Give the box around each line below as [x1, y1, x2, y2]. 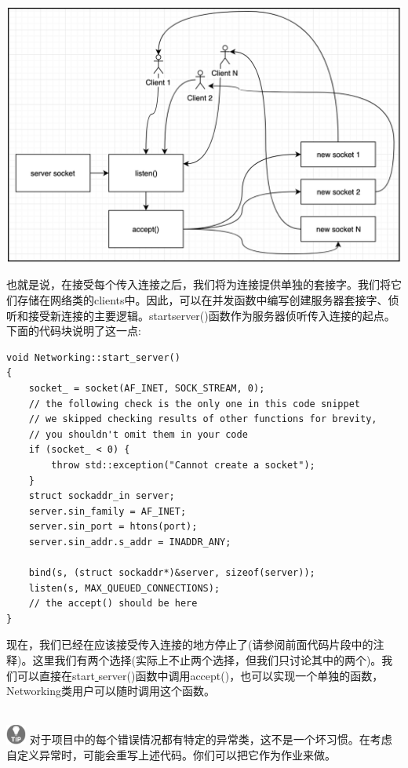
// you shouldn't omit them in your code [28, 428, 248, 440]
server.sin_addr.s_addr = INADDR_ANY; [28, 536, 231, 548]
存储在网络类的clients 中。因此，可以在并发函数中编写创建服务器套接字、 [16, 292, 388, 308]
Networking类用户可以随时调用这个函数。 [6, 682, 216, 699]
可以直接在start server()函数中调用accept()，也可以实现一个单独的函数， [16, 667, 384, 683]
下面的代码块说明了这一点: [6, 322, 141, 339]
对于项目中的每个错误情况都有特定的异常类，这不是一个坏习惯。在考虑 [29, 731, 392, 748]
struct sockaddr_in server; [28, 490, 175, 502]
